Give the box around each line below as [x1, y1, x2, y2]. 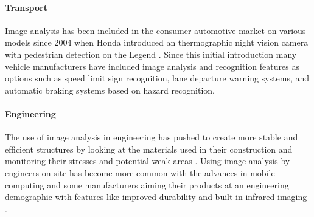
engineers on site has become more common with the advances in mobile [5, 166, 275, 179]
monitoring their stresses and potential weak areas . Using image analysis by [5, 154, 290, 167]
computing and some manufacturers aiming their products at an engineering [5, 178, 289, 191]
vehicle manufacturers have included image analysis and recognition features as [5, 60, 299, 72]
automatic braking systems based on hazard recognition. [5, 83, 215, 96]
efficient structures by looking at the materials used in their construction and [5, 142, 293, 155]
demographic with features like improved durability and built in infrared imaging [5, 190, 307, 203]
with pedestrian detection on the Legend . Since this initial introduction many [5, 47, 297, 60]
